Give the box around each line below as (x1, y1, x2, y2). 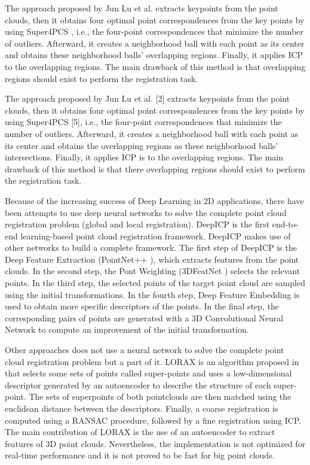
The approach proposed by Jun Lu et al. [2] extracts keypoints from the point (5, 92, 290, 105)
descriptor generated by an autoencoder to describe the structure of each (5, 378, 271, 391)
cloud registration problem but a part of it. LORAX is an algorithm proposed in (5, 355, 299, 367)
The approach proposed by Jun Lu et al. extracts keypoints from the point (5, 2, 278, 14)
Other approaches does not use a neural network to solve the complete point (5, 344, 284, 356)
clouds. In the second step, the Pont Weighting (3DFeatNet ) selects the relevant (5, 265, 300, 277)
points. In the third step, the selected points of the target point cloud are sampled (5, 276, 305, 289)
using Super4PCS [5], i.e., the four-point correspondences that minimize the (5, 116, 282, 128)
